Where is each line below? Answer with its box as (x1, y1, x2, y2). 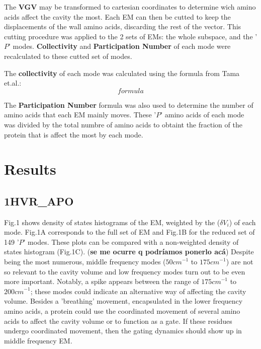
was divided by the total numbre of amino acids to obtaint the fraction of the (4, 119, 242, 129)
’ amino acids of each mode (160, 109, 244, 120)
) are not (226, 256, 253, 267)
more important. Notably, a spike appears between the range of (4, 276, 199, 287)
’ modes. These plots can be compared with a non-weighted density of (23, 236, 239, 247)
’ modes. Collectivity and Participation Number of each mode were (9, 41, 231, 51)
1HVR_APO (4, 193, 74, 208)
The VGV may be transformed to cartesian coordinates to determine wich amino (4, 2, 256, 12)
